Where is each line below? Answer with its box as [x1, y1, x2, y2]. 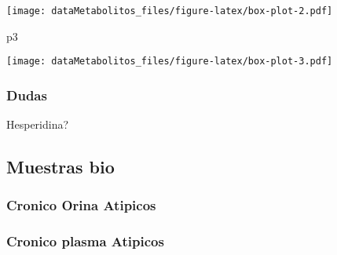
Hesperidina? [6, 116, 69, 133]
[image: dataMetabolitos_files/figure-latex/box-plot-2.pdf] [6, 5, 333, 16]
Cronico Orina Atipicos [6, 195, 156, 215]
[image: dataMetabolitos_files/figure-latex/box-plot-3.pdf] [6, 56, 333, 67]
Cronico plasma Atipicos [6, 231, 164, 251]
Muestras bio [6, 155, 115, 179]
